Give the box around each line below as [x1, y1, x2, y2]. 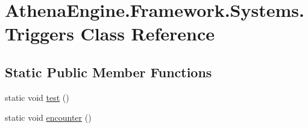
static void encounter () [5, 111, 92, 124]
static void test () [5, 91, 69, 103]
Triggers [5, 21, 74, 46]
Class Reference [80, 21, 215, 46]
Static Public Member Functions [5, 62, 212, 81]
